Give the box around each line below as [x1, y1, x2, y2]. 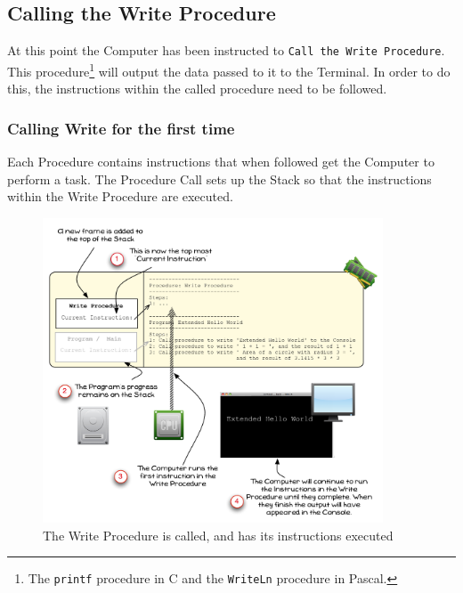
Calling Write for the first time [7, 117, 235, 139]
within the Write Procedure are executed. [7, 187, 233, 206]
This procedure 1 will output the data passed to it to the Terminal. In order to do [7, 59, 451, 80]
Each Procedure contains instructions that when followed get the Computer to [7, 151, 435, 170]
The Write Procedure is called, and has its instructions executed [43, 525, 394, 544]
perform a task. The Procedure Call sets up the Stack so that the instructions [7, 169, 432, 188]
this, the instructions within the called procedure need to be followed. [7, 79, 387, 98]
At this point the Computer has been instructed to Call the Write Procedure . [7, 41, 445, 60]
